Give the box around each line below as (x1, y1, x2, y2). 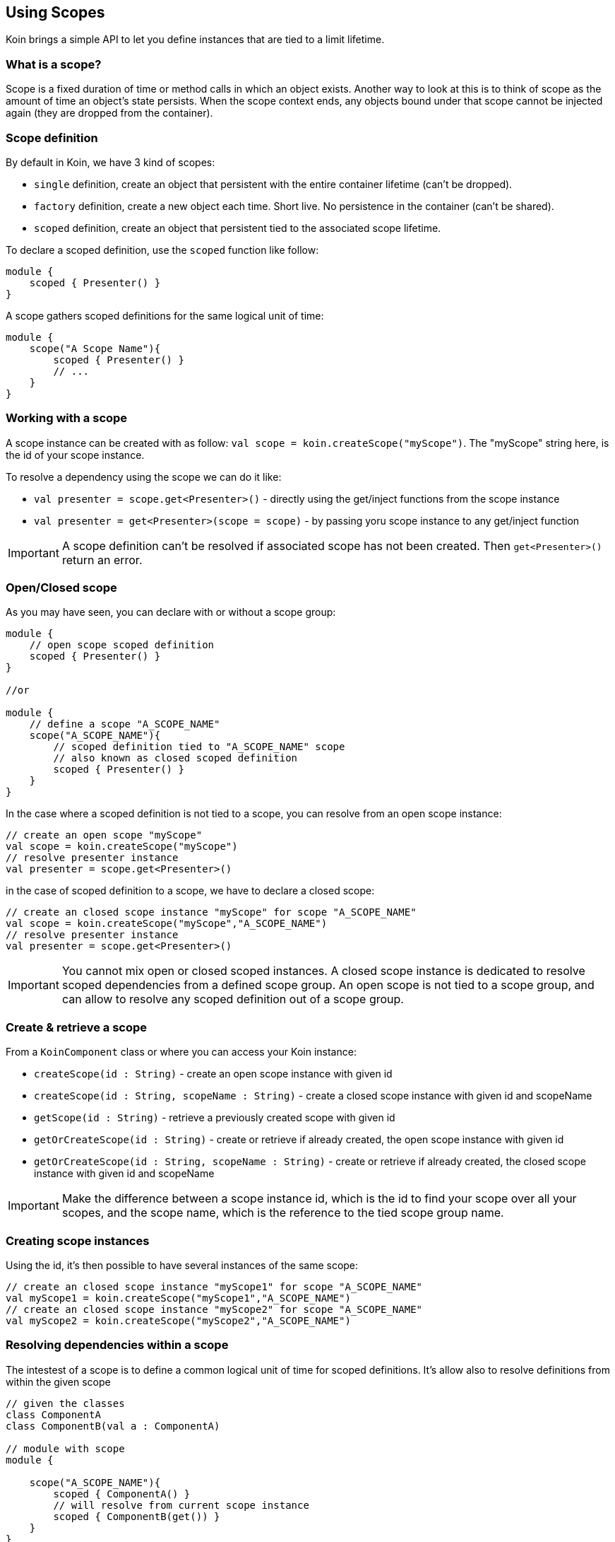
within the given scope (6, 1375, 111, 1388)
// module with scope (6, 1442, 125, 1454)
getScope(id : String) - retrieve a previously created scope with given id (34, 1111, 395, 1124)
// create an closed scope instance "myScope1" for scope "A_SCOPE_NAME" (6, 1280, 423, 1292)
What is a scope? (6, 57, 102, 71)
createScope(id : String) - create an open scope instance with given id (34, 1068, 393, 1080)
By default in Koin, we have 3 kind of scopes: (6, 156, 215, 168)
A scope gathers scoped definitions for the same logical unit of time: (6, 309, 324, 322)
